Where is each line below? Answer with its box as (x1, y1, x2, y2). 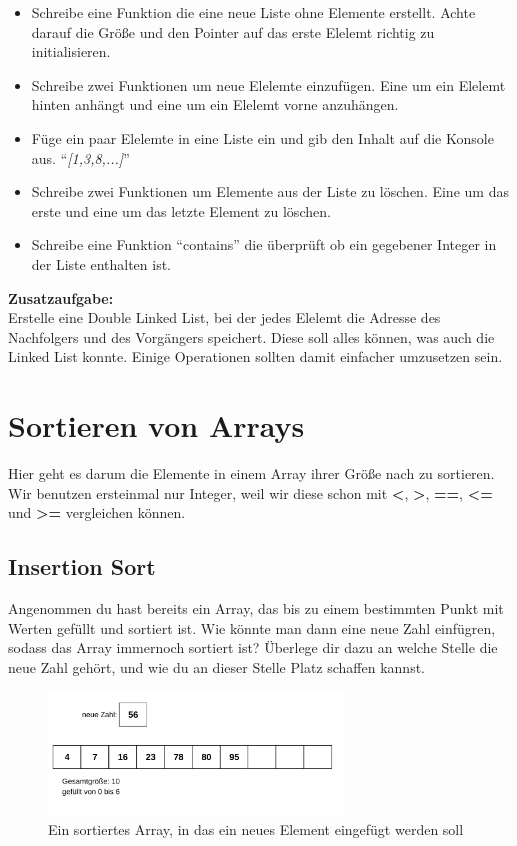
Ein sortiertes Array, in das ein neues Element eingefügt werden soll (48, 819, 464, 840)
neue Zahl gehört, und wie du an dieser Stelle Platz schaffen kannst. (8, 656, 426, 677)
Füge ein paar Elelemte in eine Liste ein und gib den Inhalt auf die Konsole (31, 127, 494, 148)
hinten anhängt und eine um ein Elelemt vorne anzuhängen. (31, 94, 399, 115)
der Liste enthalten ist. (31, 253, 172, 274)
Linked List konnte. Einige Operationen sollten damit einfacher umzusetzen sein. (8, 346, 503, 367)
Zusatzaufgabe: (8, 287, 114, 308)
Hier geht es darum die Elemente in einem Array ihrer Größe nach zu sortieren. (8, 463, 495, 484)
